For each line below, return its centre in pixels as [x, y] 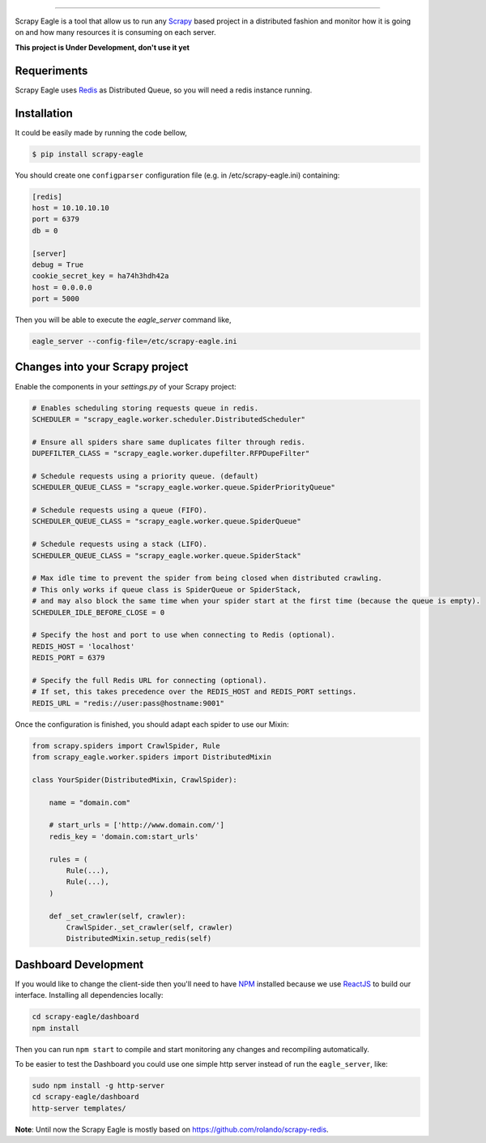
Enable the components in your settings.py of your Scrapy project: [126, 386]
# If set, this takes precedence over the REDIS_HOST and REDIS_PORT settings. [194, 692]
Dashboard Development [79, 964]
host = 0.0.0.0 [62, 287]
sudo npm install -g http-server [98, 1085]
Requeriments [51, 70]
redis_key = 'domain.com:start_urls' [124, 836]
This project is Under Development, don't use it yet [102, 47]
